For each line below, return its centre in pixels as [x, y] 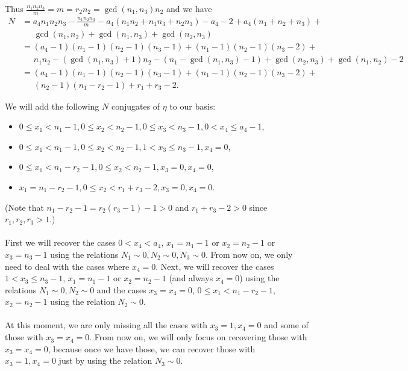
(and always [191, 278]
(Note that [24, 207]
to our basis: [193, 106]
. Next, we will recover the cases [215, 266]
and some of [286, 325]
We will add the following [52, 106]
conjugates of [136, 106]
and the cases [121, 289]
